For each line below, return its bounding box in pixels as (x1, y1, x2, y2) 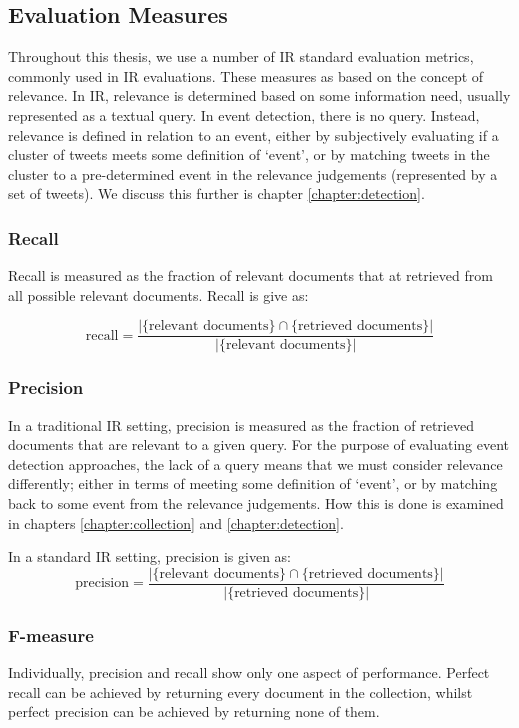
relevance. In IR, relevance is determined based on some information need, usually (8, 85, 511, 106)
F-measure (8, 622, 94, 647)
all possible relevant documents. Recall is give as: (8, 284, 309, 305)
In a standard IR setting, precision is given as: (8, 546, 291, 567)
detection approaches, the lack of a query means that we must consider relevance (8, 453, 503, 474)
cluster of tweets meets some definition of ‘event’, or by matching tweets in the (8, 144, 490, 165)
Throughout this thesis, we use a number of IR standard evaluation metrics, (8, 46, 474, 67)
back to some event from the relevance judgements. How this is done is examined (8, 493, 504, 514)
